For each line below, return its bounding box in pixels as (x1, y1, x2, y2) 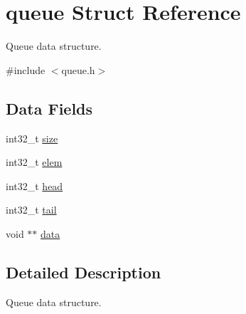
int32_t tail (6, 202, 57, 217)
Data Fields (6, 97, 93, 119)
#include (6, 62, 46, 77)
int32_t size (6, 130, 58, 145)
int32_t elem (6, 155, 63, 169)
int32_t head (6, 178, 63, 193)
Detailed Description (6, 261, 161, 283)
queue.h (61, 62, 95, 77)
